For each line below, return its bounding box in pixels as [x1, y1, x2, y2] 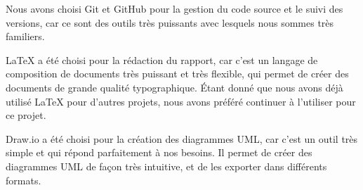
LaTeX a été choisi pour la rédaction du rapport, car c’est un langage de [6, 52, 318, 67]
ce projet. [6, 108, 46, 122]
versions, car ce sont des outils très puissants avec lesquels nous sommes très [6, 15, 334, 30]
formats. [6, 172, 41, 187]
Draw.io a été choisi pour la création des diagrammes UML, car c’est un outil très [6, 131, 358, 146]
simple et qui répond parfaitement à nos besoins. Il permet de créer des [6, 145, 312, 160]
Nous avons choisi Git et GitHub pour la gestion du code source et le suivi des [6, 1, 343, 15]
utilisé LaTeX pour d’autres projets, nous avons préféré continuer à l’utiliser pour [6, 94, 356, 108]
